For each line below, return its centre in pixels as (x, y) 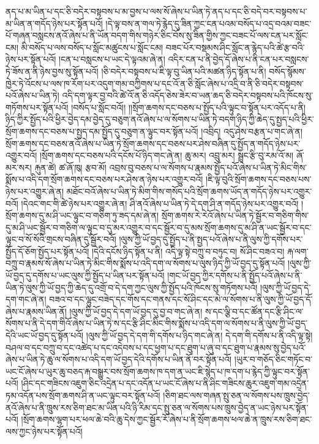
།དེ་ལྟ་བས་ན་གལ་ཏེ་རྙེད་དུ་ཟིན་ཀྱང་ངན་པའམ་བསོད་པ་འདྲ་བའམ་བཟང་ (208, 23)
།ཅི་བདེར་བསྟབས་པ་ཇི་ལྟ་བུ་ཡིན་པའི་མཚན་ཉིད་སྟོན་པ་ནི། (184, 71)
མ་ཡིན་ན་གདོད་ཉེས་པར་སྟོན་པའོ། (54, 23)
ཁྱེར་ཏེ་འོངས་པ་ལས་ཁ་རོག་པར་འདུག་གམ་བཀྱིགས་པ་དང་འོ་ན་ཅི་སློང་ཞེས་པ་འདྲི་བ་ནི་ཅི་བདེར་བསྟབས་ (155, 83)
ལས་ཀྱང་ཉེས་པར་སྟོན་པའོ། (44, 431)
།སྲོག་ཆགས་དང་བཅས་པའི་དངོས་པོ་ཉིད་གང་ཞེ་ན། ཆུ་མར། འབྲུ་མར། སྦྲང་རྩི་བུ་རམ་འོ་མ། (167, 155)
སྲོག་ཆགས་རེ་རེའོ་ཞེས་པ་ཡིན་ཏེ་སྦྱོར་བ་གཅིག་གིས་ (235, 215)
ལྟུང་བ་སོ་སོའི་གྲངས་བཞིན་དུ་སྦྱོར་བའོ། (61, 239)
